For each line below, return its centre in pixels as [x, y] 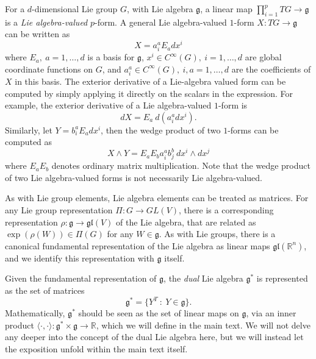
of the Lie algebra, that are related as [186, 222]
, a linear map [226, 9]
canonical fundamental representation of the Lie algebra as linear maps [138, 245]
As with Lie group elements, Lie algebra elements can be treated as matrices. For [157, 198]
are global [263, 57]
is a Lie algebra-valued [46, 22]
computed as [29, 142]
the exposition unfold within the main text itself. [96, 348]
